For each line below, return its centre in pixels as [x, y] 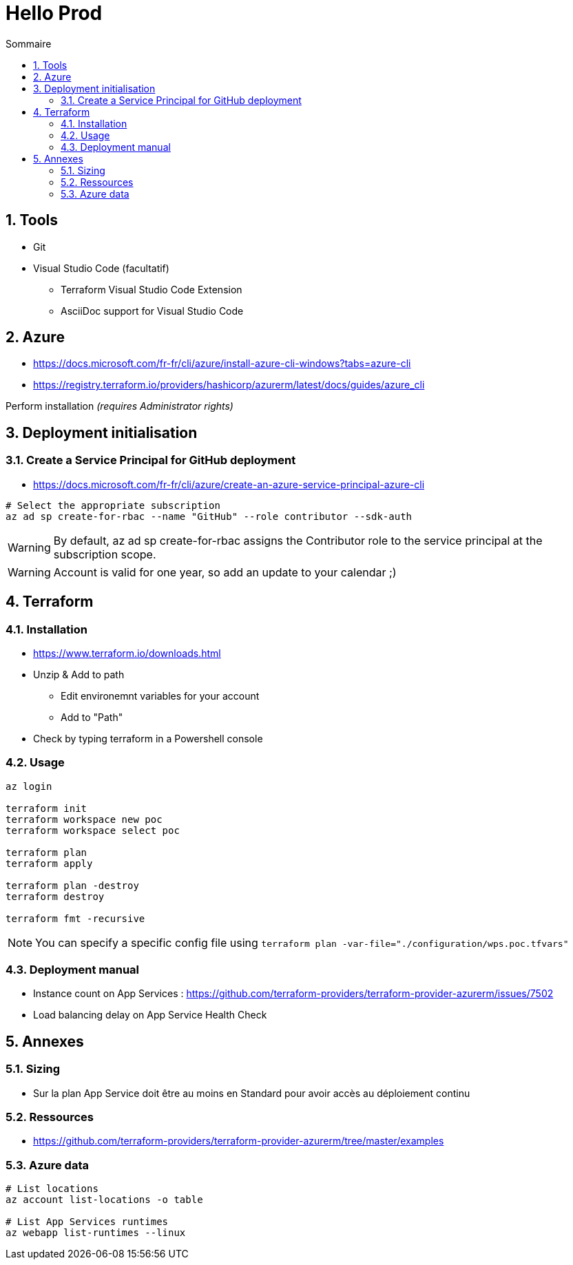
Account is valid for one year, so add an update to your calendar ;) [225, 572]
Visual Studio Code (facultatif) [101, 268]
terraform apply [49, 863]
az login [29, 786]
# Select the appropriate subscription [113, 505]
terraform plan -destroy [72, 885]
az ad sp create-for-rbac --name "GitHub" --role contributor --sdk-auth [209, 516]
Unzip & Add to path [79, 674]
